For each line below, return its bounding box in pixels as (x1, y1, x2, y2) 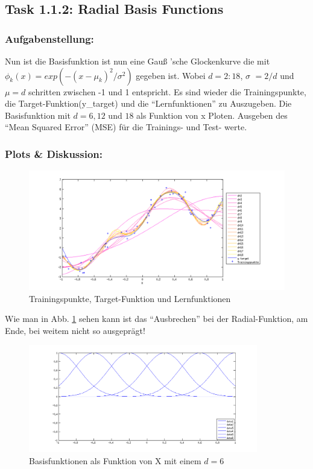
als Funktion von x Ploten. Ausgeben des (136, 109, 288, 121)
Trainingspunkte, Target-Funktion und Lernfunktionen (29, 292, 231, 304)
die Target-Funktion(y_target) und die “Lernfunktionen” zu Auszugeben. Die (5, 97, 292, 110)
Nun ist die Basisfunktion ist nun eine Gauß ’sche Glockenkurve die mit (5, 55, 270, 67)
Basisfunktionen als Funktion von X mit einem (29, 454, 201, 467)
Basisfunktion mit (5, 109, 71, 121)
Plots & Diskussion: (5, 146, 103, 161)
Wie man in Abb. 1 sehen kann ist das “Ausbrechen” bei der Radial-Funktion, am (5, 312, 308, 325)
